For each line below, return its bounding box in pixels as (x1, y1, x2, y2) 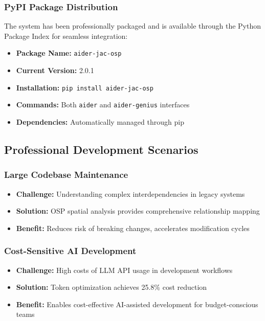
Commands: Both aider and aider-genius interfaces (16, 99, 190, 110)
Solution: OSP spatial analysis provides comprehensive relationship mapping (16, 205, 260, 216)
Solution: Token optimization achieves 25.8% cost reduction (16, 282, 207, 292)
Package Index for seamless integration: (4, 30, 128, 41)
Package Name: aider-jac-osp (16, 48, 122, 58)
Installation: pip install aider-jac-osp (16, 82, 153, 93)
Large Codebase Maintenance (4, 168, 128, 181)
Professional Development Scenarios (4, 141, 198, 157)
